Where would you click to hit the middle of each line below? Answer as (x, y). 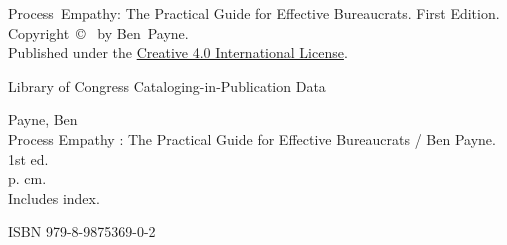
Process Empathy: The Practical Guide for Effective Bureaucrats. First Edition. (254, 13)
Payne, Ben (43, 119)
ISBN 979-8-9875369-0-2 (82, 231)
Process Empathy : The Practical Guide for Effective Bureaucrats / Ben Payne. (252, 138)
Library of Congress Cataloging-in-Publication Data (167, 85)
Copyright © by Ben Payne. (98, 32)
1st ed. (28, 158)
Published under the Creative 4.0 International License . (178, 52)
